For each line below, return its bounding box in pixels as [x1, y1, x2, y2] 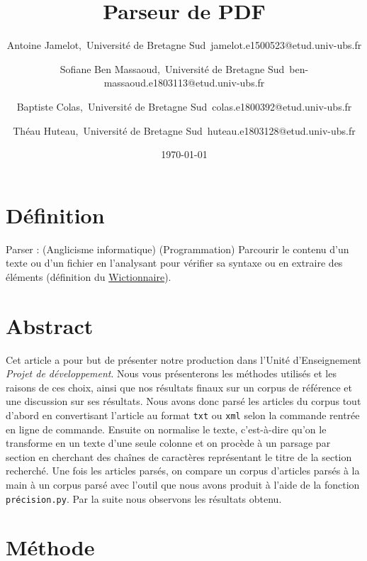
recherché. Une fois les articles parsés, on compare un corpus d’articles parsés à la [6, 463, 360, 478]
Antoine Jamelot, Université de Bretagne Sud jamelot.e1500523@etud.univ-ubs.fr [6, 38, 362, 52]
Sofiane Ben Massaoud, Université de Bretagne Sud [60, 61, 285, 76]
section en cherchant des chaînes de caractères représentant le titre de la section [6, 449, 352, 464]
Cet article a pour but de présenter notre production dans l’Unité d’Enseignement [6, 352, 361, 367]
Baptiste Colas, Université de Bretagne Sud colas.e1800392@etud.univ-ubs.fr [16, 99, 352, 113]
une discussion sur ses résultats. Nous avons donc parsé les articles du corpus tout [6, 394, 361, 409]
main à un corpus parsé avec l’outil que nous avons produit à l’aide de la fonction [6, 477, 360, 491]
